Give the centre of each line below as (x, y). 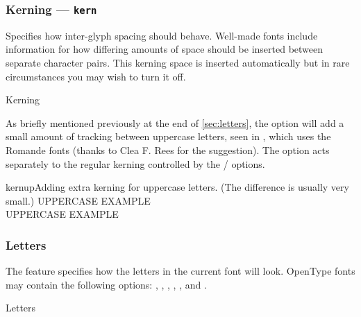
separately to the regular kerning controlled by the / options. (135, 163)
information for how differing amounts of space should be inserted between (165, 49)
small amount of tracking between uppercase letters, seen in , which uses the (168, 136)
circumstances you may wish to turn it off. (96, 76)
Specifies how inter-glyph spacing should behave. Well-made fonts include (162, 35)
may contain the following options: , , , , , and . (106, 284)
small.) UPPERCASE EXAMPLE (78, 200)
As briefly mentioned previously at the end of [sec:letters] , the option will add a (175, 122)
